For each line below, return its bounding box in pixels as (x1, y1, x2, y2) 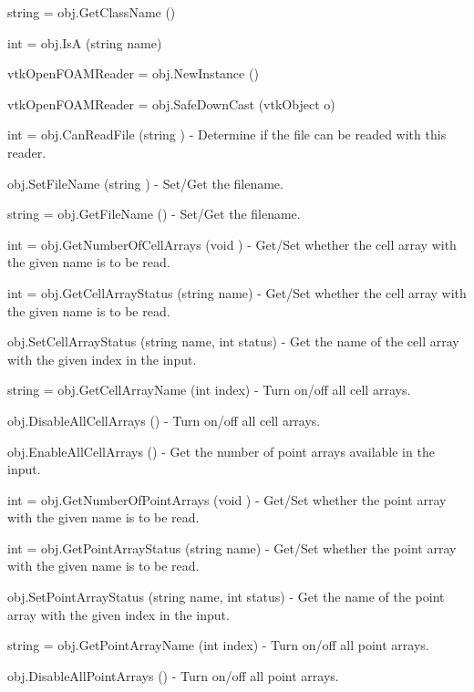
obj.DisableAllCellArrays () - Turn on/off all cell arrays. (7, 410, 321, 429)
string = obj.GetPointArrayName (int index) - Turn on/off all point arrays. (7, 635, 429, 655)
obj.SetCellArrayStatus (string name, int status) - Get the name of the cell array (7, 332, 459, 351)
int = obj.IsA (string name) (7, 33, 162, 52)
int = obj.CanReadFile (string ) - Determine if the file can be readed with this (7, 125, 447, 144)
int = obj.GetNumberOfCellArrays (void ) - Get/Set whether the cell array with (7, 234, 457, 253)
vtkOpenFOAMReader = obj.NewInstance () (7, 64, 259, 83)
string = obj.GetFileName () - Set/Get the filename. (7, 204, 301, 223)
